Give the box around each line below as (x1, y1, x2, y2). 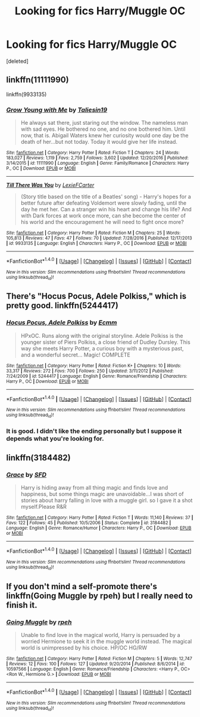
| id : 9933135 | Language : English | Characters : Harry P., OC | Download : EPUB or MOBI (6, 241, 187, 247)
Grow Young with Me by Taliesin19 (6, 106, 108, 114)
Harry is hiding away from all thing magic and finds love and (20, 484, 168, 491)
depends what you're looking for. (6, 434, 104, 442)
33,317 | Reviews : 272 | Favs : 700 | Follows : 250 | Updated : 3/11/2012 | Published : (6, 368, 174, 374)
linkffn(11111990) (6, 75, 70, 85)
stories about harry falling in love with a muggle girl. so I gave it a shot (20, 497, 193, 504)
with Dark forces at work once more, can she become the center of (20, 212, 186, 219)
